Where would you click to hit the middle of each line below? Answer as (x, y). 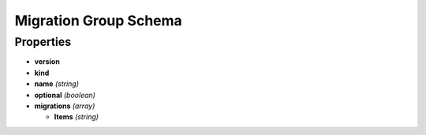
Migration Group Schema (99, 21)
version (47, 62)
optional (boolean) (65, 95)
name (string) (56, 84)
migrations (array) (65, 106)
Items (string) (76, 117)
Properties (43, 42)
